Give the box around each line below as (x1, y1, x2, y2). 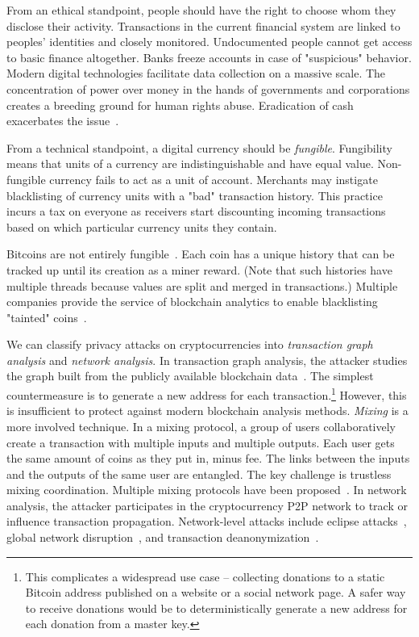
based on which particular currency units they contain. (6, 218, 277, 235)
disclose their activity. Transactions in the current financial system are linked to (6, 17, 400, 34)
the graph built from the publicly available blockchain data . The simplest (6, 367, 374, 384)
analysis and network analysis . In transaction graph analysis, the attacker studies (6, 351, 408, 368)
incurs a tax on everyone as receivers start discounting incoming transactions (6, 203, 386, 220)
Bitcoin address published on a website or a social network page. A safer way (25, 584, 406, 601)
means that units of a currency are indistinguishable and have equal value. (6, 155, 374, 172)
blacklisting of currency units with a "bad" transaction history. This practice (6, 186, 383, 203)
